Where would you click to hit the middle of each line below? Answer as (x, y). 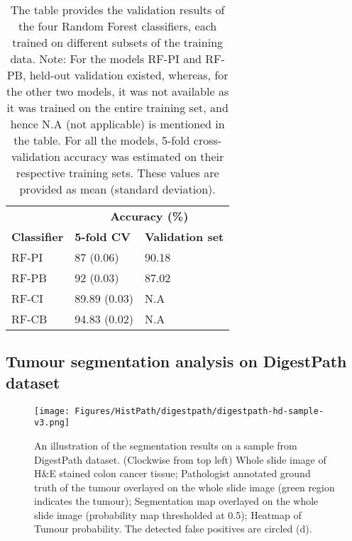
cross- (208, 140)
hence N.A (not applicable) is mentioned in (117, 124)
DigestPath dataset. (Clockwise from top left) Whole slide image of (180, 459)
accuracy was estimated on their (144, 156)
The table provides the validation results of (117, 10)
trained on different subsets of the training (118, 42)
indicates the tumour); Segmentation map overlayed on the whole (176, 501)
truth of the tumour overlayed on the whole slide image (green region (185, 487)
